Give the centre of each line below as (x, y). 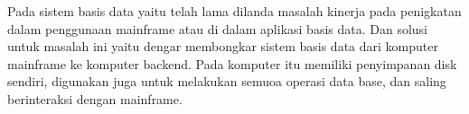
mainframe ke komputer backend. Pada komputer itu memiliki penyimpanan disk (232, 63)
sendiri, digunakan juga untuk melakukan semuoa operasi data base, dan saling (227, 81)
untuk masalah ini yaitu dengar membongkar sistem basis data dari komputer (223, 46)
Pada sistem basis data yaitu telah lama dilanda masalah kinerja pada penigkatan (234, 11)
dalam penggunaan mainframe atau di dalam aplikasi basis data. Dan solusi (217, 28)
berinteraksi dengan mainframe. (95, 98)
